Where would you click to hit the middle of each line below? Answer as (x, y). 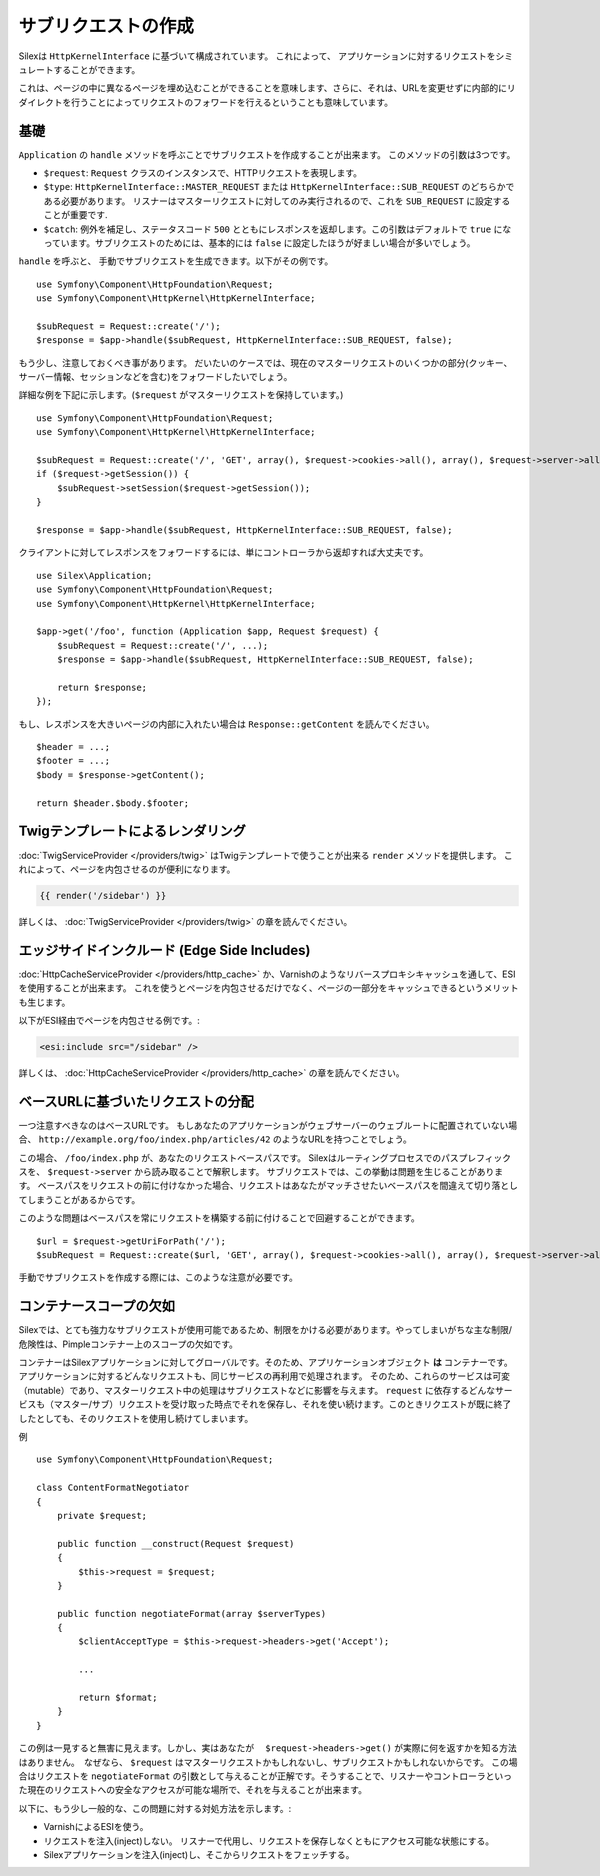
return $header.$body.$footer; (113, 803)
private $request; (102, 1515)
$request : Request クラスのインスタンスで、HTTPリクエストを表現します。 (202, 173)
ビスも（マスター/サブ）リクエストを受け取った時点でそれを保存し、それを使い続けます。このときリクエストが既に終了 (265, 1404)
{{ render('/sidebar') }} (103, 895)
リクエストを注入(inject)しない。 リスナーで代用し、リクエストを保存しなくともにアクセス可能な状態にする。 (269, 1841)
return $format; (118, 1698)
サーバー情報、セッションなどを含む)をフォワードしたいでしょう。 (155, 377)
